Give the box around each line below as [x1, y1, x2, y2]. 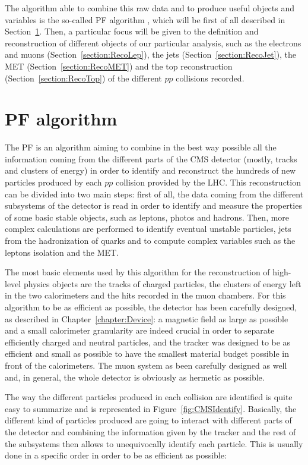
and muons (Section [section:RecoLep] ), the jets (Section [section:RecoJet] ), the [5, 48, 297, 61]
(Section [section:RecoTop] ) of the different [5, 71, 162, 84]
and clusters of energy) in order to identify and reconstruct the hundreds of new [5, 164, 296, 177]
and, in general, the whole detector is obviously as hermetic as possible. [5, 370, 265, 383]
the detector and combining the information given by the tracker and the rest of [5, 425, 296, 438]
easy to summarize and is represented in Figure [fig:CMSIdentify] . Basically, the [5, 402, 297, 414]
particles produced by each [5, 176, 102, 188]
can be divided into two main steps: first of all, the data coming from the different [5, 187, 304, 200]
